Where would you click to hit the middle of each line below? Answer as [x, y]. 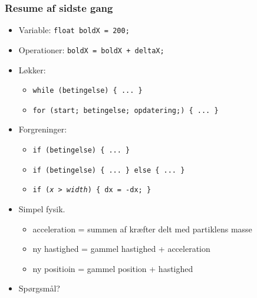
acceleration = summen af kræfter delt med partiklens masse [142, 229]
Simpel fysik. [42, 209]
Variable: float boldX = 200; [74, 30]
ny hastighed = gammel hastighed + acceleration [121, 249]
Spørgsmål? [39, 288]
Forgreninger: [43, 129]
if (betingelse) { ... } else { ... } [109, 170]
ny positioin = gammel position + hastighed [113, 268]
